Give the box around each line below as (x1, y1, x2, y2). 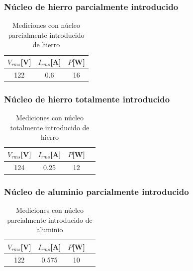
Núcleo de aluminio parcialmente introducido (4, 185, 189, 197)
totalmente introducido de (10, 122, 90, 132)
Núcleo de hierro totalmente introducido (4, 92, 170, 105)
